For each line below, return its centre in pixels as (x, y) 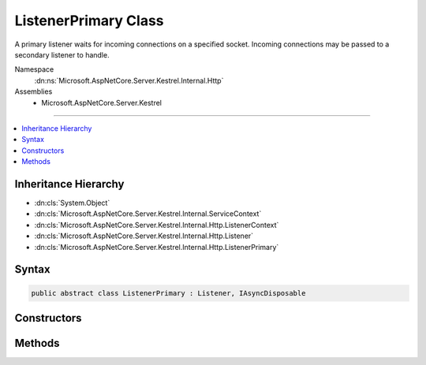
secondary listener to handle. (62, 54)
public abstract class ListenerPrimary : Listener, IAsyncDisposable (168, 293)
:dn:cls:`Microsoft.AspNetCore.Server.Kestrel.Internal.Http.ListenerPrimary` (157, 247)
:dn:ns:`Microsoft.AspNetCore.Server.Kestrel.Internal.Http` (129, 80)
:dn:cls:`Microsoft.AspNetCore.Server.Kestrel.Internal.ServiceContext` (148, 214)
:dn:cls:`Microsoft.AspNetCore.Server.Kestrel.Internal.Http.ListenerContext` (157, 225)
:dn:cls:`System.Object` (72, 203)
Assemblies (34, 91)
